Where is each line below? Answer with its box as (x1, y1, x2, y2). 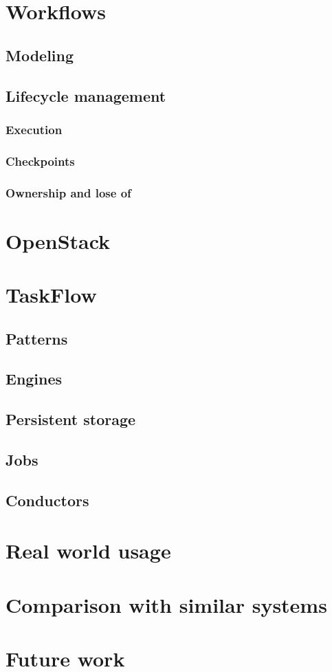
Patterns (5, 327, 68, 349)
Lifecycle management (5, 85, 166, 106)
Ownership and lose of (5, 184, 131, 201)
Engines (5, 368, 63, 389)
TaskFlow (5, 281, 97, 309)
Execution (5, 120, 63, 138)
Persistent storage (5, 409, 136, 430)
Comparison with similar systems (5, 590, 327, 618)
